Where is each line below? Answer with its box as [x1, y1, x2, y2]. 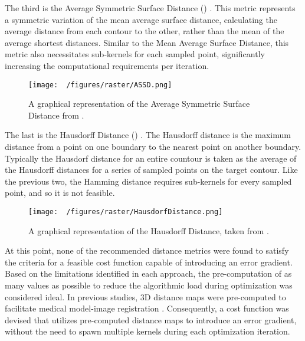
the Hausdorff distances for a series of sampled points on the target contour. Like [5, 163, 298, 176]
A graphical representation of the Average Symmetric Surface [28, 97, 250, 110]
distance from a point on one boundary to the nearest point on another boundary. [5, 140, 301, 152]
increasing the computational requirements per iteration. [5, 59, 209, 71]
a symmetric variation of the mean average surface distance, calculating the [5, 13, 277, 25]
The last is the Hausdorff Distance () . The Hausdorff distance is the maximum [5, 129, 291, 141]
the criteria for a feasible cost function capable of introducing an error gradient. [5, 255, 293, 268]
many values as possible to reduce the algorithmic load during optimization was [5, 279, 293, 291]
